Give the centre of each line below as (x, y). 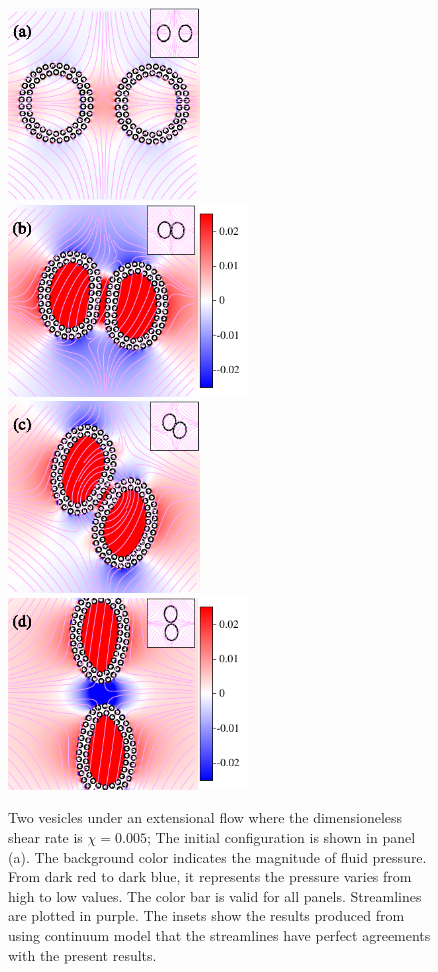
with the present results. (82, 954)
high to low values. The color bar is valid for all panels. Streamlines (215, 895)
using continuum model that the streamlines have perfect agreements (219, 934)
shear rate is (45, 836)
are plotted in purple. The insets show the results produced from (206, 915)
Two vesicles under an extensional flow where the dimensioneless (205, 817)
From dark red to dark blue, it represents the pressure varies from (210, 876)
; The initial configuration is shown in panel (281, 836)
